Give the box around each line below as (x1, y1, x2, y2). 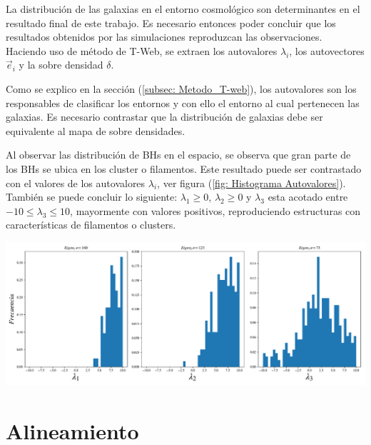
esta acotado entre (268, 189, 348, 204)
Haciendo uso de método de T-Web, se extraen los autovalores (6, 43, 278, 58)
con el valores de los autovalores (6, 175, 146, 190)
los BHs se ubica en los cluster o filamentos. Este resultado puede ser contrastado (6, 161, 362, 176)
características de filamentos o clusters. (6, 217, 176, 232)
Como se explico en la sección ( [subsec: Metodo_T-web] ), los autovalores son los (6, 81, 357, 96)
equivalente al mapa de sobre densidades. (6, 123, 185, 138)
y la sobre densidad (19, 57, 103, 72)
